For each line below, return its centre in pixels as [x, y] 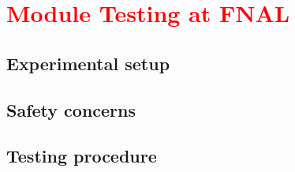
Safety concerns [71, 109]
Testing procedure [82, 156]
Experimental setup [88, 63]
